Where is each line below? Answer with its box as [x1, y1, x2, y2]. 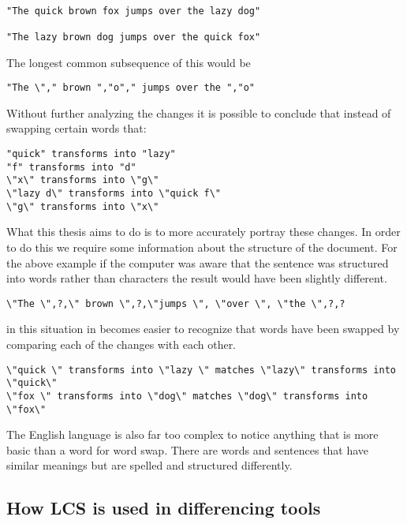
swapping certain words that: [6, 120, 147, 137]
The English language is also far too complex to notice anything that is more [6, 426, 379, 443]
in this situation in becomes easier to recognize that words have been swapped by [6, 320, 400, 337]
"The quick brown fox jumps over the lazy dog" [6, 5, 261, 17]
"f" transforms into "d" [6, 161, 136, 173]
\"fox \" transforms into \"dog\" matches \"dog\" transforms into [6, 390, 368, 402]
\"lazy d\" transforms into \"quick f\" [6, 188, 222, 200]
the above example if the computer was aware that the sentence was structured [6, 254, 389, 271]
